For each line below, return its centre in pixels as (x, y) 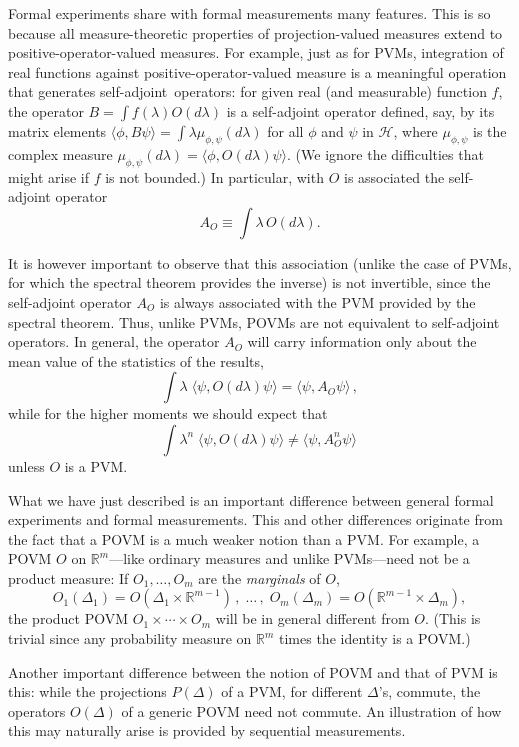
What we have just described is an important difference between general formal (251, 499)
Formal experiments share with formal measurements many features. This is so (249, 13)
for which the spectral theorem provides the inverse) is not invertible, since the (249, 282)
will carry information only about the (362, 341)
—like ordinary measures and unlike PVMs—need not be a (289, 558)
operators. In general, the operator (114, 341)
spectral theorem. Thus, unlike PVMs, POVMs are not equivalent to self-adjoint (254, 321)
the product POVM (68, 618)
